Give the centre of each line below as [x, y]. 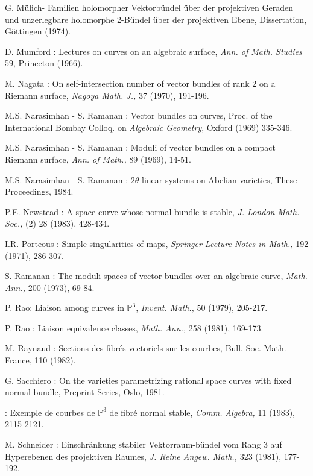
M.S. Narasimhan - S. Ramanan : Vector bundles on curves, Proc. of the [139, 115]
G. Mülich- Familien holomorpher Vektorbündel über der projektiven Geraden [149, 7]
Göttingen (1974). [38, 31]
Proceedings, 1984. [39, 191]
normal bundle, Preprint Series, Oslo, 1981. [85, 392]
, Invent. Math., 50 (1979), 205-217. [202, 308]
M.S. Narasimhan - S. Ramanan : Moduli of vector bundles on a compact [140, 147]
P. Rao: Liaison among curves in [65, 308]
